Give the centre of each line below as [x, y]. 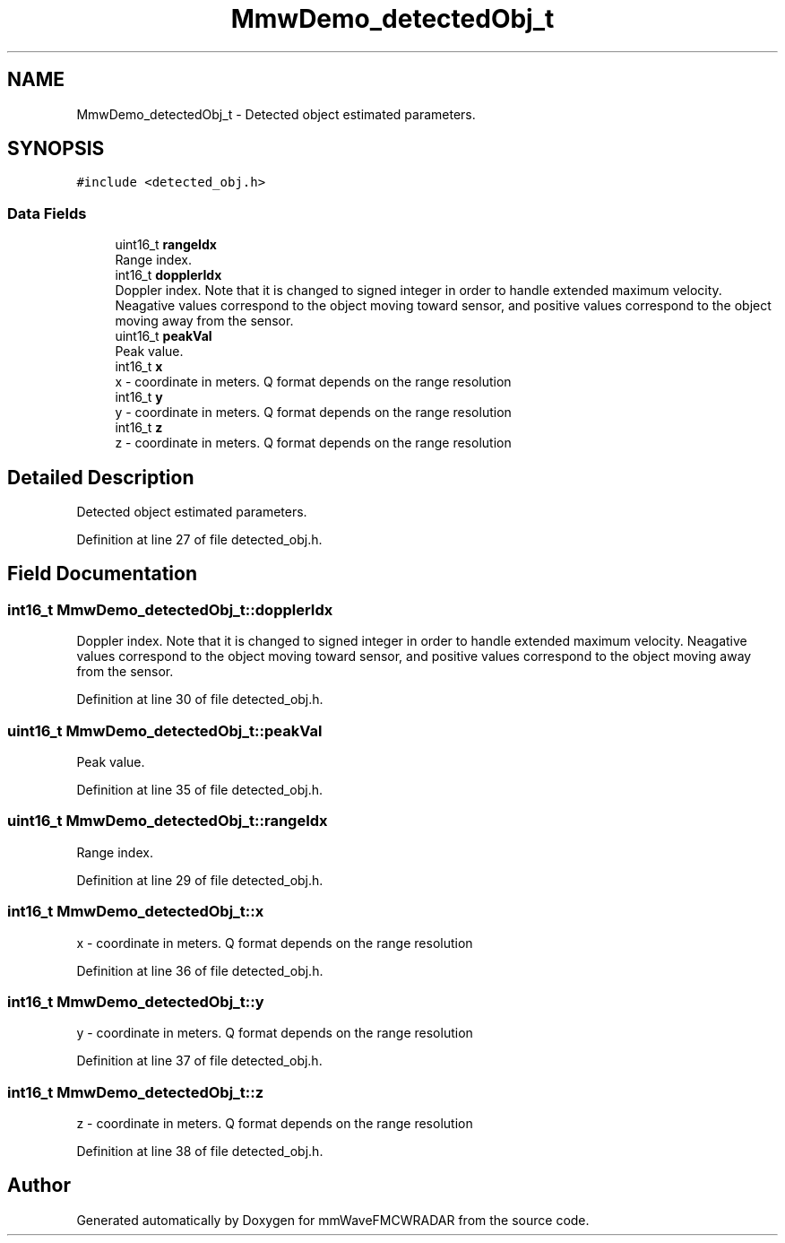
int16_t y [139, 397]
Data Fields [47, 213]
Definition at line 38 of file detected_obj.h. [200, 1151]
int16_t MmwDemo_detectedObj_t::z [136, 1092]
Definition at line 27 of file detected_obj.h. [199, 540]
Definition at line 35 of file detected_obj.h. [200, 790]
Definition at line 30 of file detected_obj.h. [200, 700]
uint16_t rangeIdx [166, 245]
